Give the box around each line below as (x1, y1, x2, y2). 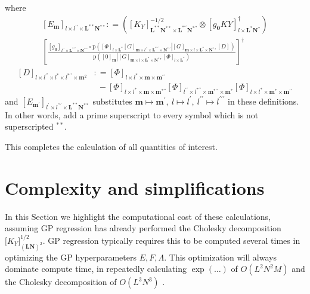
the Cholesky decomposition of (5, 275, 117, 288)
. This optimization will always (164, 250, 277, 263)
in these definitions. (228, 94, 299, 107)
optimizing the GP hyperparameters (5, 250, 137, 263)
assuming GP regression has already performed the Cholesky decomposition (5, 222, 281, 234)
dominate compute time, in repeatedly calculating (5, 262, 187, 275)
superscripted (5, 120, 54, 133)
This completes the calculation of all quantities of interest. (5, 140, 218, 152)
